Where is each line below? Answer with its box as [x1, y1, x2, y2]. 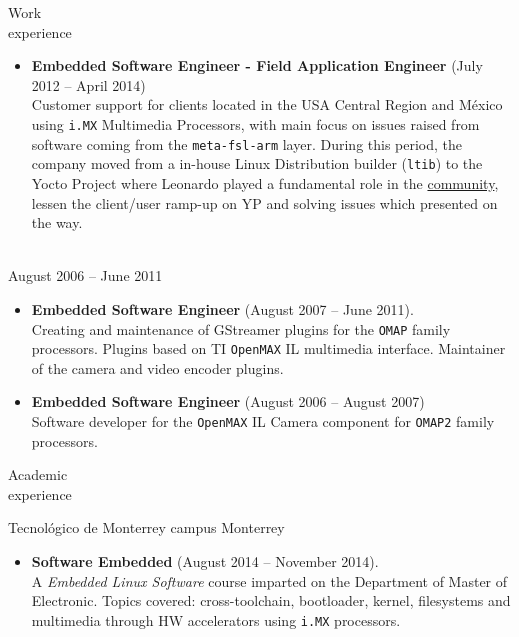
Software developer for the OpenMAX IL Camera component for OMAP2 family [31, 411, 495, 431]
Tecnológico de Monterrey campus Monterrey [8, 517, 285, 538]
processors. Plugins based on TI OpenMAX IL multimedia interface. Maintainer [31, 338, 506, 359]
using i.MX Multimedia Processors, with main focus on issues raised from [31, 113, 480, 134]
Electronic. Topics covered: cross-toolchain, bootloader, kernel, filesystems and [31, 590, 511, 611]
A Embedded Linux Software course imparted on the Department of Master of [31, 570, 508, 591]
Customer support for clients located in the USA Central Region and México [31, 94, 503, 115]
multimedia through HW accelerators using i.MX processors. [31, 609, 401, 630]
